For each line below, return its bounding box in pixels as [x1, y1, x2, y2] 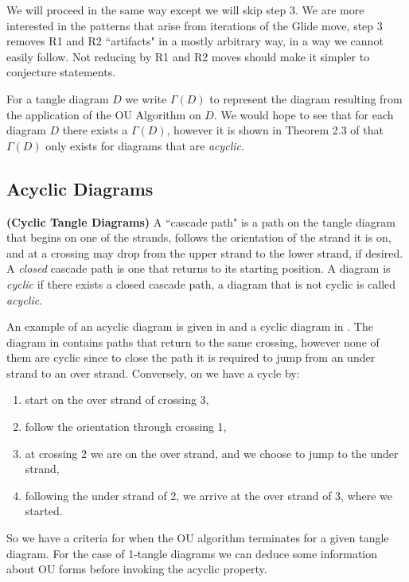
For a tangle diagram [6, 90, 109, 107]
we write [125, 90, 167, 107]
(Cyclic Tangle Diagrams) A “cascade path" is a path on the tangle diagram [6, 213, 395, 230]
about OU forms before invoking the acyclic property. [6, 561, 267, 577]
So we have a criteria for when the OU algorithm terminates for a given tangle [6, 530, 389, 546]
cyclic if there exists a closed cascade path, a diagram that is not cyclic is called [6, 275, 396, 292]
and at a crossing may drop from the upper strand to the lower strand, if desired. [6, 244, 403, 261]
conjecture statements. [6, 64, 116, 80]
